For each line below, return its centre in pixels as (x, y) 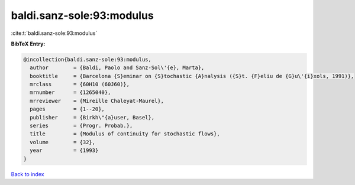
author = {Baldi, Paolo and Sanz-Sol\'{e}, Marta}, (117, 68)
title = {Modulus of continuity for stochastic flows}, (125, 134)
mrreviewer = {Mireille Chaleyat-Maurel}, (97, 101)
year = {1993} (64, 150)
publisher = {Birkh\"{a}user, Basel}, (92, 117)
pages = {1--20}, (67, 109)
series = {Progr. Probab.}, (81, 126)
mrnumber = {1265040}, (70, 92)
